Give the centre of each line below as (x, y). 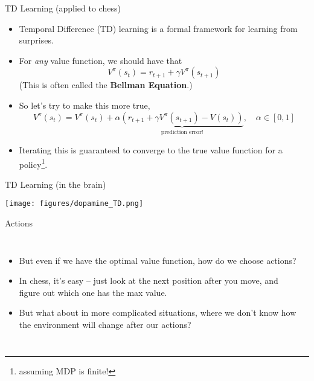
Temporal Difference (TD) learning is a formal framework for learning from (158, 28)
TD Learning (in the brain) (56, 184)
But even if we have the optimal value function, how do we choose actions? (158, 260)
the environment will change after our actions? (105, 325)
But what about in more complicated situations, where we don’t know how (158, 312)
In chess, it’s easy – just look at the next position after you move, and (149, 280)
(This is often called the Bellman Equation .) (106, 85)
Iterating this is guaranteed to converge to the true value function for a (151, 150)
